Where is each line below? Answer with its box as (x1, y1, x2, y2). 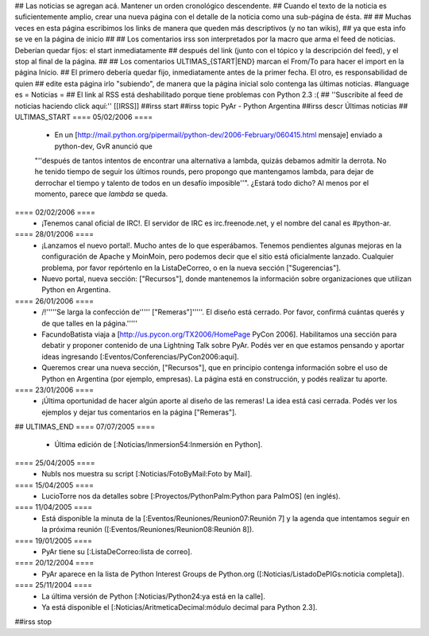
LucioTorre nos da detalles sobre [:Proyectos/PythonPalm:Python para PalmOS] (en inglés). (41, 491, 341, 501)
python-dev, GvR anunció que (54, 141, 153, 151)
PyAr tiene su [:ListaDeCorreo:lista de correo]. (41, 546, 192, 556)
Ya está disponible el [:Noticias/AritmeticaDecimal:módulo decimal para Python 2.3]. (41, 602, 318, 611)
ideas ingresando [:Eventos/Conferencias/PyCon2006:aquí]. (41, 352, 240, 361)
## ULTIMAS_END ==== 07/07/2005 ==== (14, 422, 156, 432)
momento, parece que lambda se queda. (34, 189, 168, 199)
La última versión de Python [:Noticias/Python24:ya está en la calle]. (41, 592, 265, 601)
